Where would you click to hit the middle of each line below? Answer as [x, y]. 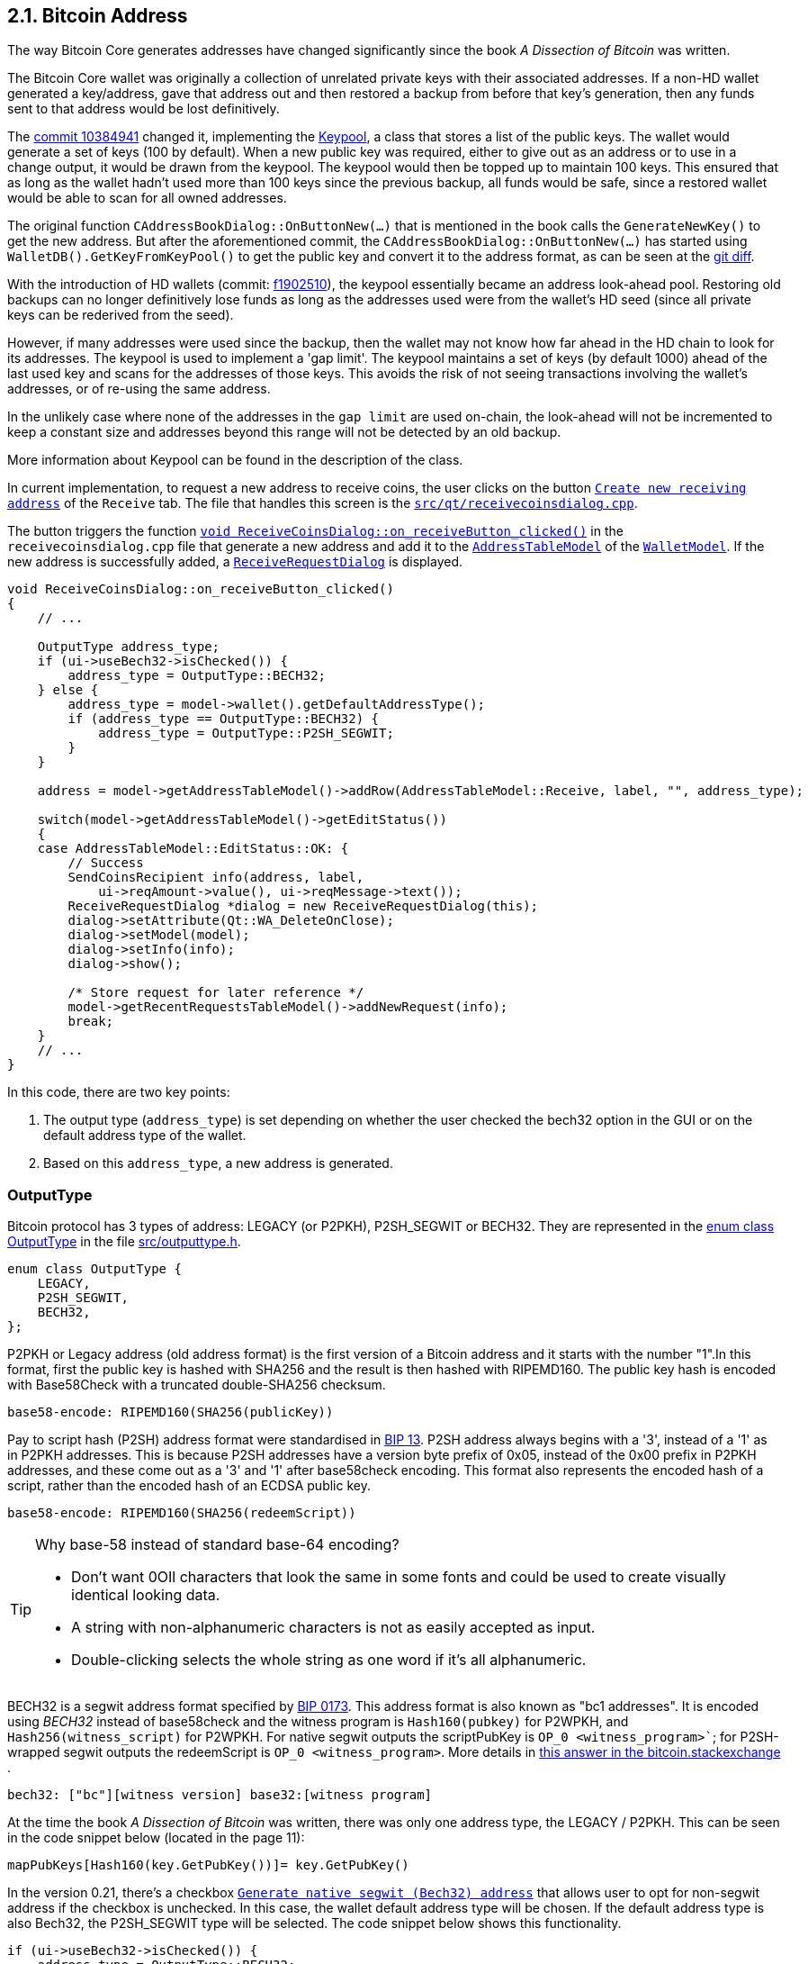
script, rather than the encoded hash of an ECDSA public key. [189, 1486]
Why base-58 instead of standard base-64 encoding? [217, 1545]
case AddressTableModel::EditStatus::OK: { [193, 849]
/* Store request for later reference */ [216, 993]
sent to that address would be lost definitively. [144, 109]
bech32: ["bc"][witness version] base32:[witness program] [220, 1795]
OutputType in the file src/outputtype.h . [124, 1242]
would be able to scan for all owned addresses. [147, 198]
